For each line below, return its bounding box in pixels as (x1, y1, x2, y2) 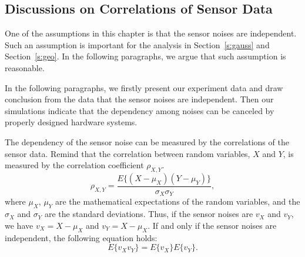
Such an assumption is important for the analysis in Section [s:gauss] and (5, 38, 270, 51)
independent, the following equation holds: (5, 231, 157, 243)
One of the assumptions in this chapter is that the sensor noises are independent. (5, 27, 297, 39)
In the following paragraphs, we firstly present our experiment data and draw (5, 81, 283, 94)
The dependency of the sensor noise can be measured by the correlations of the (5, 135, 289, 148)
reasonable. (5, 61, 45, 74)
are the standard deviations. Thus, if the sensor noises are (44, 208, 253, 220)
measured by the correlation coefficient (5, 159, 144, 171)
